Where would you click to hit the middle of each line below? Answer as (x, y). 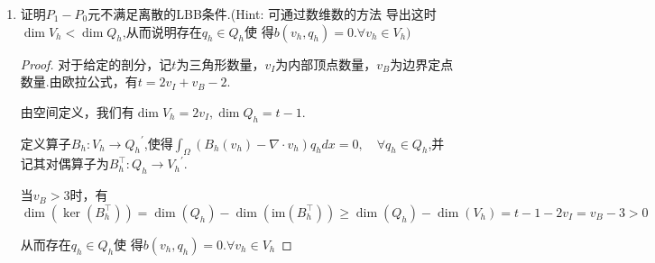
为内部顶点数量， (326, 63)
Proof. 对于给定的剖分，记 (96, 63)
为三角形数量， (221, 63)
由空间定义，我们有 (77, 111)
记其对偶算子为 (65, 163)
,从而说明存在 (162, 31)
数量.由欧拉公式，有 (79, 82)
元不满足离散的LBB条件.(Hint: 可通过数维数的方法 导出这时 (262, 14)
